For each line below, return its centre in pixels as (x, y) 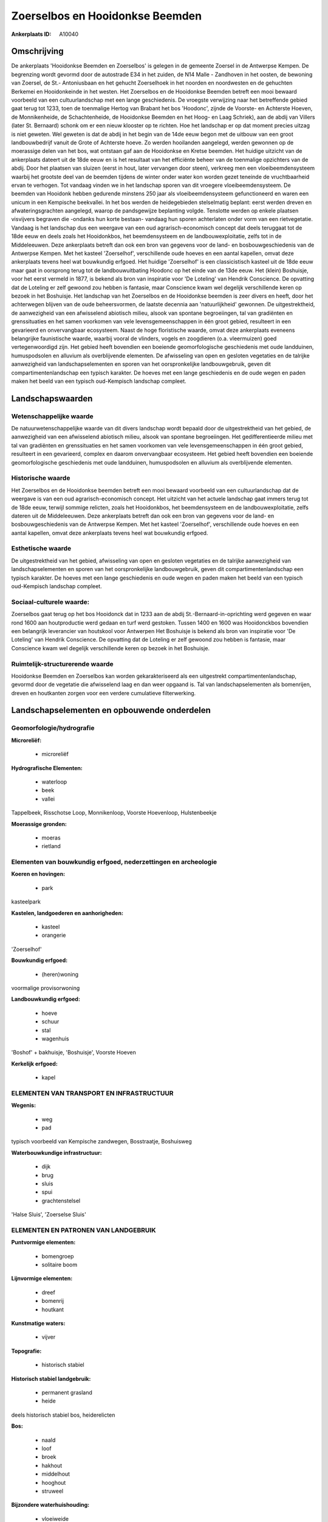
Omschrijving (37, 51)
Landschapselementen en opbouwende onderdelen (111, 710)
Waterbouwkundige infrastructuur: (57, 1152)
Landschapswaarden (52, 398)
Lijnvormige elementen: (42, 1278)
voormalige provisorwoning (46, 988)
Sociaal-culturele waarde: (50, 601)
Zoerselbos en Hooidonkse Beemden (107, 16)
